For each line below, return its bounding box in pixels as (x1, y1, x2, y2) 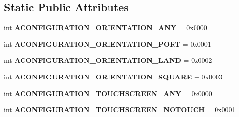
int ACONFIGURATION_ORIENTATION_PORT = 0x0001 (4, 39, 211, 49)
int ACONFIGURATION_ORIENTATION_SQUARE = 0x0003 (4, 71, 222, 81)
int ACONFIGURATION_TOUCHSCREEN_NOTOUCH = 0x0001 (4, 104, 236, 115)
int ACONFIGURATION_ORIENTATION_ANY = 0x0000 (4, 22, 207, 33)
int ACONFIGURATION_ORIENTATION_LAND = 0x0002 (4, 55, 212, 65)
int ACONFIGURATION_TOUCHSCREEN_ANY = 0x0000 (4, 88, 212, 98)
